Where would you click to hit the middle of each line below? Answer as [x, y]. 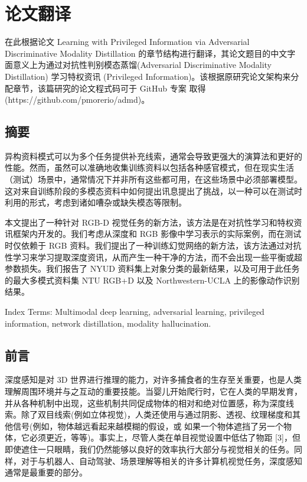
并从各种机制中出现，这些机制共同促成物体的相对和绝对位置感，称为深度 [145, 403]
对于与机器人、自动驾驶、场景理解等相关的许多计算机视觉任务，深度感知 [161, 460]
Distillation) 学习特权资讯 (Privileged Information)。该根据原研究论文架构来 [148, 76]
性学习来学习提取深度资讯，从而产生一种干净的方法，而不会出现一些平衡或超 [153, 257]
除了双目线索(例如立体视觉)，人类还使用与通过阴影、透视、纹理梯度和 [156, 414]
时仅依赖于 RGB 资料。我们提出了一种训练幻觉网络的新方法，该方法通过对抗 [153, 245]
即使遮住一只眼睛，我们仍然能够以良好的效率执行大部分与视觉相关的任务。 [149, 449]
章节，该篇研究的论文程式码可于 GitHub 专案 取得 [109, 88]
